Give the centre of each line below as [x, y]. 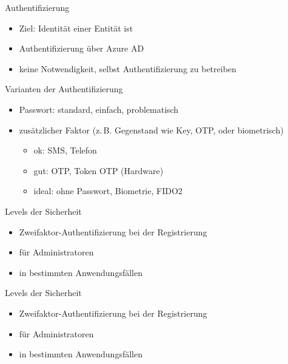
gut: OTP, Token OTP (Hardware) [99, 170]
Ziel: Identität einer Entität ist [76, 28]
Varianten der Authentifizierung [64, 89]
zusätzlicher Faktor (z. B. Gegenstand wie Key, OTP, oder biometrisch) [151, 130]
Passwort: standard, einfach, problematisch [99, 109]
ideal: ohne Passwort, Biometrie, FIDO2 [108, 191]
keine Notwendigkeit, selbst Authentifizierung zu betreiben [128, 68]
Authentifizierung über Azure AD [82, 48]
